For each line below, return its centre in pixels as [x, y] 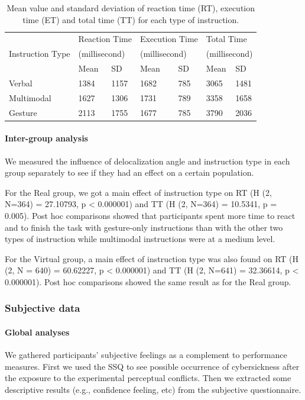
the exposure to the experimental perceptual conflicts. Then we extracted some [148, 378]
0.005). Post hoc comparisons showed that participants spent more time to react [150, 215]
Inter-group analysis [46, 138]
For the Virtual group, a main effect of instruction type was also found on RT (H [152, 258]
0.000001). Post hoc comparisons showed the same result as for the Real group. [148, 281]
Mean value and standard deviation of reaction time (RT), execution [131, 8]
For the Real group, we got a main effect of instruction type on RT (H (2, [138, 192]
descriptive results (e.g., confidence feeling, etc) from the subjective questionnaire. [153, 389]
